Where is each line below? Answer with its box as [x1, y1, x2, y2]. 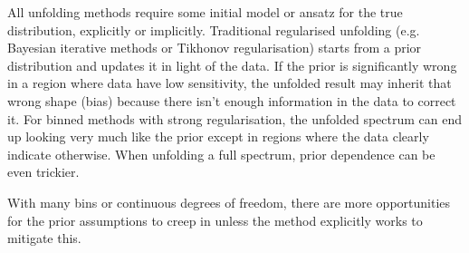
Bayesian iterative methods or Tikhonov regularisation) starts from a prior [7, 38, 422, 57]
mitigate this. [7, 229, 81, 248]
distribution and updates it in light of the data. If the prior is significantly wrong [7, 55, 457, 74]
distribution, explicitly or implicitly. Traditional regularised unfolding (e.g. [7, 20, 420, 39]
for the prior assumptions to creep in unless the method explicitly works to [7, 210, 423, 229]
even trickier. [7, 162, 80, 181]
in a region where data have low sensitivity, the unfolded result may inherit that [7, 73, 452, 92]
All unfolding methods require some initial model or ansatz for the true [7, 3, 403, 21]
